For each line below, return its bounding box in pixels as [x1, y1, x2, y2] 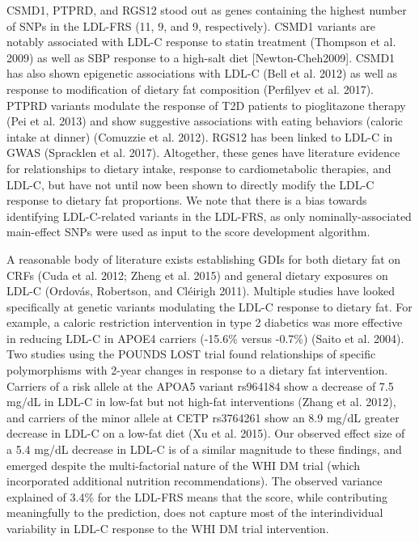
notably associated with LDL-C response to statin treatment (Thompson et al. [6, 33, 396, 50]
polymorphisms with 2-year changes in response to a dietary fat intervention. [6, 362, 388, 379]
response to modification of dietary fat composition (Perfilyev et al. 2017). [6, 80, 375, 97]
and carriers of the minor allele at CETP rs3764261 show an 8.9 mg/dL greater [6, 409, 400, 426]
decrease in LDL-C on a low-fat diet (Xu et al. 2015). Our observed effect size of [6, 425, 405, 442]
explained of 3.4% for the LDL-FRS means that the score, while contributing [6, 488, 388, 505]
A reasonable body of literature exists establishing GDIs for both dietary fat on [6, 250, 401, 267]
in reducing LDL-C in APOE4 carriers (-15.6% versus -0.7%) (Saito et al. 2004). [6, 329, 404, 346]
